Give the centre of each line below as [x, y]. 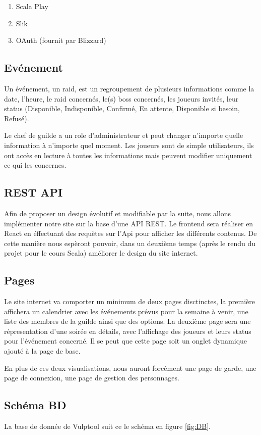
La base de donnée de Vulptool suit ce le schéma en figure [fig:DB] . [107, 426]
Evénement [34, 67]
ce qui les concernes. [35, 165]
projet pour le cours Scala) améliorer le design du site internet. [101, 253]
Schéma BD [35, 405]
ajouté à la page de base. [42, 351]
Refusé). [17, 118]
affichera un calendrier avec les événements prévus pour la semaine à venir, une [126, 311]
